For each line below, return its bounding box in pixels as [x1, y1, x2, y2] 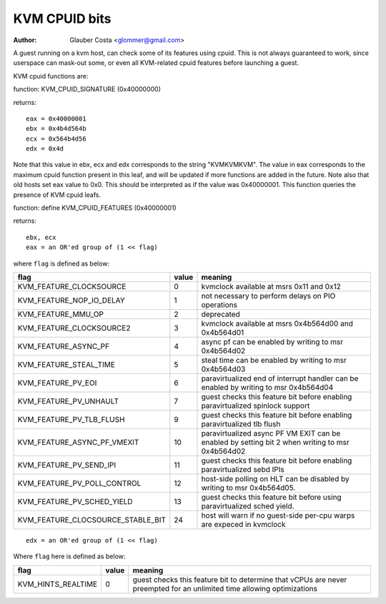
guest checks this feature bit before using [201, 492, 342, 502]
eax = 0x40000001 [26, 114, 86, 123]
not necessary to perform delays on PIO [201, 291, 336, 301]
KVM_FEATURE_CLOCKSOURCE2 [17, 323, 131, 333]
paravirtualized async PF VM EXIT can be [201, 428, 341, 438]
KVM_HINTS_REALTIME [17, 579, 98, 589]
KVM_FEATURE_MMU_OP [17, 309, 104, 319]
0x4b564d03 [201, 364, 246, 374]
